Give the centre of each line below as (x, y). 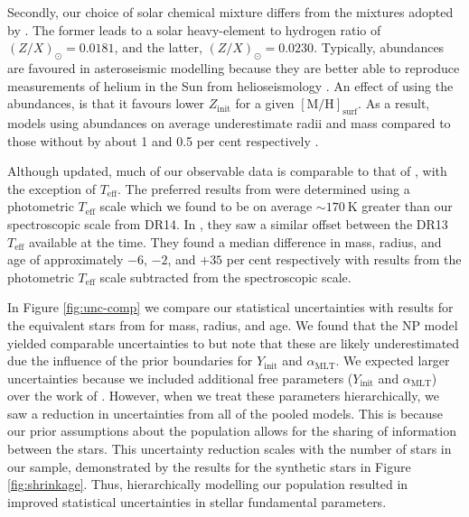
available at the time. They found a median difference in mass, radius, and (235, 241)
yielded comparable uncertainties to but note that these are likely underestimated (234, 342)
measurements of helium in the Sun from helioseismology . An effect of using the (230, 85)
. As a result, (394, 103)
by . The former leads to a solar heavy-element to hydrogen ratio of (194, 29)
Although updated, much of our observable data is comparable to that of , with (227, 171)
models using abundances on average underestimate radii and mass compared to (229, 122)
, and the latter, (158, 47)
